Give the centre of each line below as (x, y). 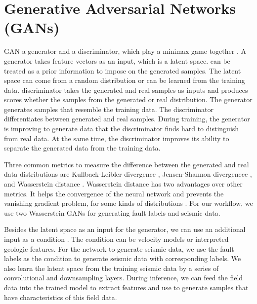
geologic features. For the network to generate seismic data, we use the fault (119, 248)
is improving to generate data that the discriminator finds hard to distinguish (122, 129)
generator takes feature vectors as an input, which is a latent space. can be (117, 60)
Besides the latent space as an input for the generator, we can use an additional (125, 229)
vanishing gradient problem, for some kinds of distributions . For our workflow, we (128, 203)
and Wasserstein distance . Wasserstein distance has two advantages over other (123, 184)
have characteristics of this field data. (61, 297)
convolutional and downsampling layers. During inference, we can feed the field (124, 278)
